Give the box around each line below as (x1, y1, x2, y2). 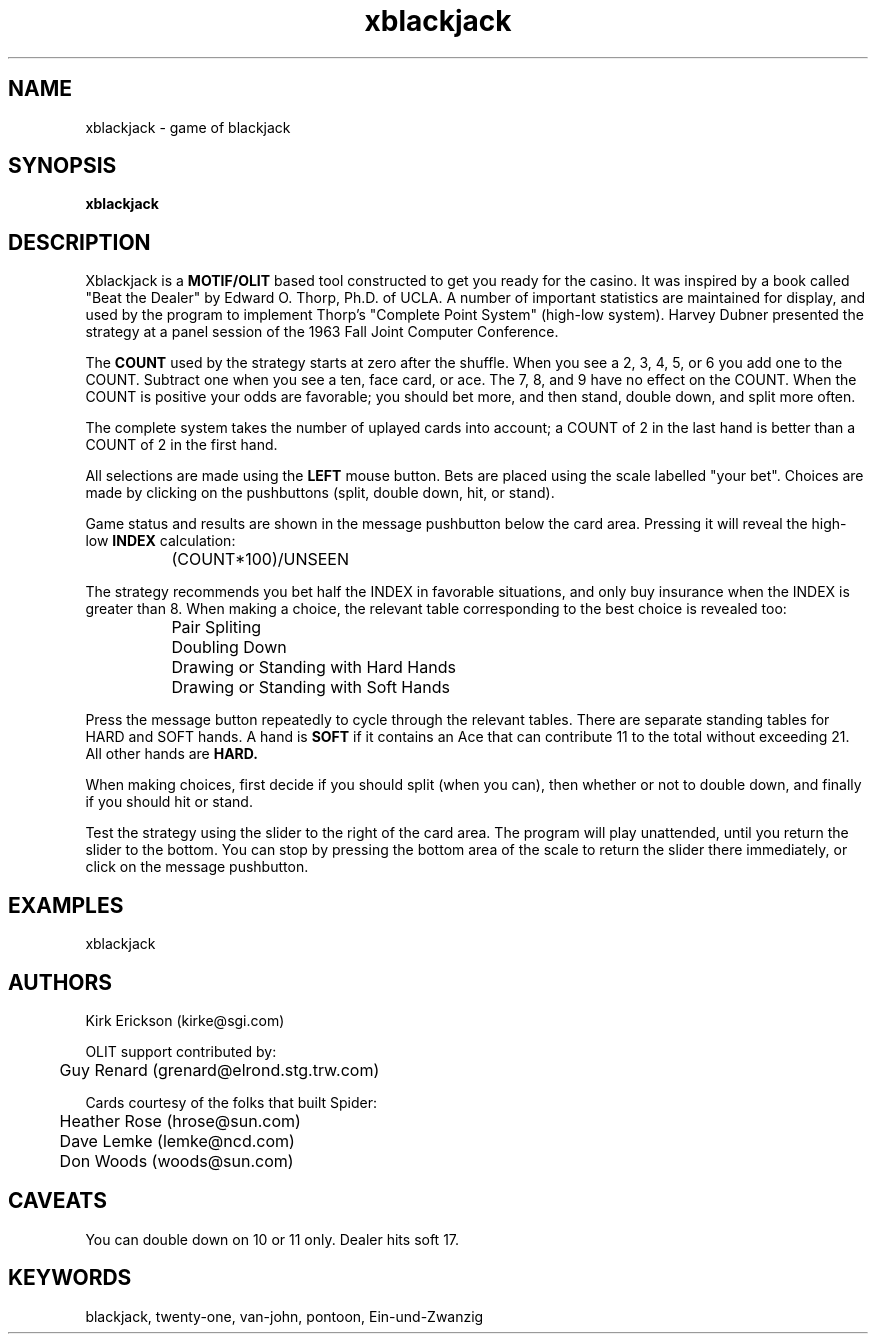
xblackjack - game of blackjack (85, 118, 291, 136)
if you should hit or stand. (85, 793, 253, 811)
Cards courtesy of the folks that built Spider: (85, 1093, 377, 1111)
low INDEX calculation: (85, 532, 236, 550)
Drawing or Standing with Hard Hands (171, 657, 456, 678)
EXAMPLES (8, 892, 124, 918)
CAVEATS (8, 1188, 107, 1214)
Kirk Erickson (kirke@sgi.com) (85, 1011, 285, 1029)
